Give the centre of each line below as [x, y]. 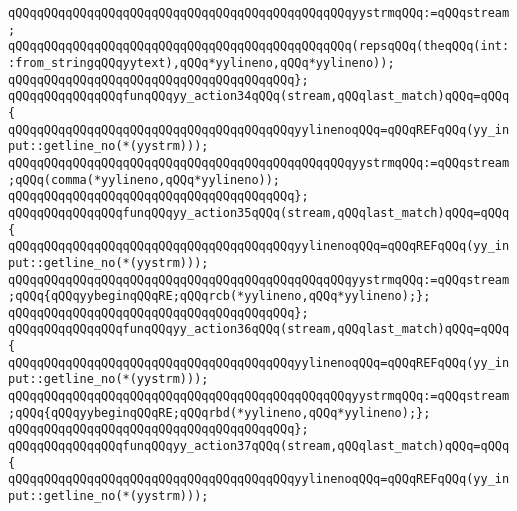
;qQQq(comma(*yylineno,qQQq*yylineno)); [144, 179]
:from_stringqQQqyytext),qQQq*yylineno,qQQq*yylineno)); [201, 62]
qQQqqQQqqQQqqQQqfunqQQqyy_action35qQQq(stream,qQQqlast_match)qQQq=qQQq [259, 212]
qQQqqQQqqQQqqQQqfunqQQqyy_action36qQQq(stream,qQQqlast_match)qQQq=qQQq [259, 329]
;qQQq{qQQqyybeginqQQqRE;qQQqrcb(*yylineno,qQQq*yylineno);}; [219, 296]
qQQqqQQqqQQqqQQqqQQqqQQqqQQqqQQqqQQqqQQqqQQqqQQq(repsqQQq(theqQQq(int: [259, 46]
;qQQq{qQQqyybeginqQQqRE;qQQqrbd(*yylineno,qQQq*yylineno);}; [219, 412]
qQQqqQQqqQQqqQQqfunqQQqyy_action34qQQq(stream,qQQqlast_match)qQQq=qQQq [259, 96]
